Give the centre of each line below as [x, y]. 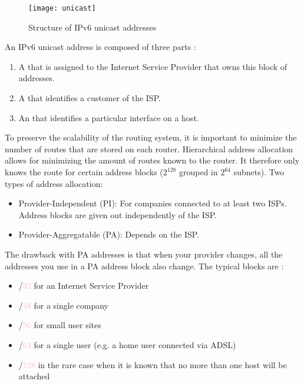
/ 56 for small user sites [60, 325]
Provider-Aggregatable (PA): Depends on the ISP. [109, 234]
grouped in [198, 172]
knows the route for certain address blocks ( [84, 172]
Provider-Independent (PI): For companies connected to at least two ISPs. [153, 203]
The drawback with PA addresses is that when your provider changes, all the [144, 254]
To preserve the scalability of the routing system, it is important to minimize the [151, 137]
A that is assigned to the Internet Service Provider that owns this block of [153, 66]
